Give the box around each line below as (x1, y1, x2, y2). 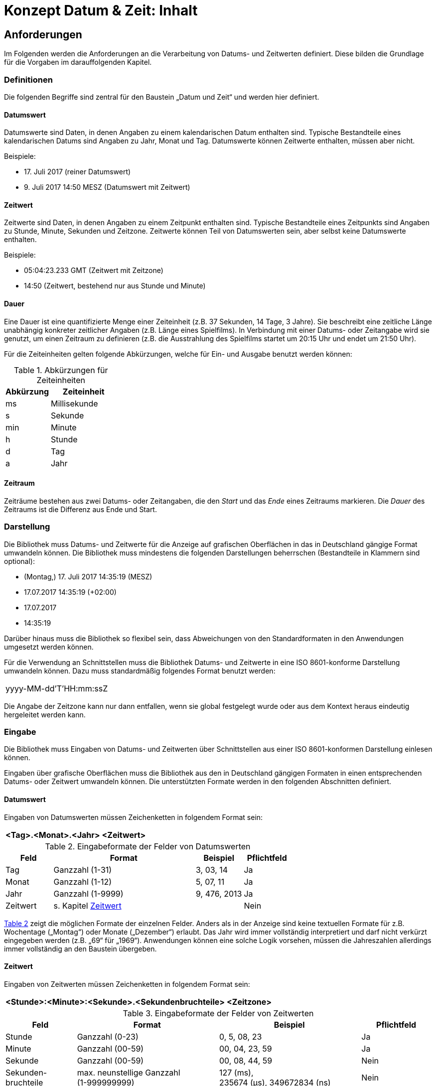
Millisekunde (50, 398, 98, 408)
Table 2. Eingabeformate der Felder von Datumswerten (45, 841, 251, 851)
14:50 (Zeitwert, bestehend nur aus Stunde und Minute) (24, 281, 206, 290)
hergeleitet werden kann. (4, 710, 86, 719)
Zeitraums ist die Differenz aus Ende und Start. (4, 505, 157, 514)
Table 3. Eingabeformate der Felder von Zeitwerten (123, 1008, 314, 1018)
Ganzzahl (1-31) (53, 864, 112, 875)
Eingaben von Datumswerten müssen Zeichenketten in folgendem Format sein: (4, 813, 263, 821)
